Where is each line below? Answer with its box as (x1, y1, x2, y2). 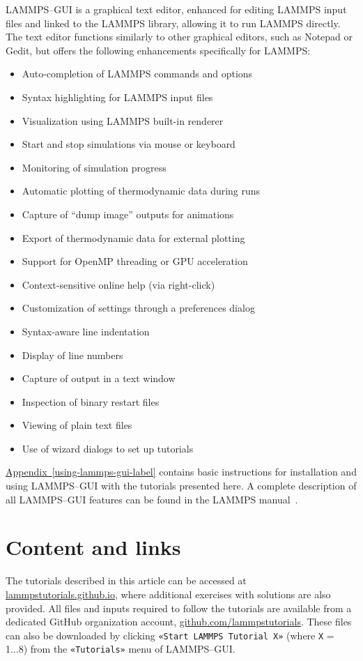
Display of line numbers (22, 347, 123, 362)
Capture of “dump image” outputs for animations (22, 206, 234, 221)
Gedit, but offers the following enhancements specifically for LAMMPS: (6, 43, 311, 57)
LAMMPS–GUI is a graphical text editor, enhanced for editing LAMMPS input (6, 2, 347, 16)
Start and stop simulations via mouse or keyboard (22, 137, 235, 151)
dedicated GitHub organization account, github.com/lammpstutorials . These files (6, 614, 352, 629)
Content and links (6, 533, 181, 561)
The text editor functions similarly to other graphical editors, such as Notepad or (6, 29, 353, 44)
